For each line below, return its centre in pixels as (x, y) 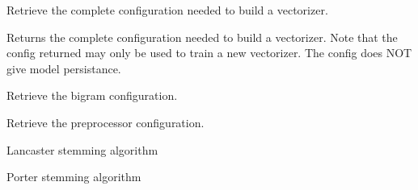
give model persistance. (64, 68)
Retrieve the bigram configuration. (92, 95)
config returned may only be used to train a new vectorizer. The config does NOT (209, 53)
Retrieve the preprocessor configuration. (106, 122)
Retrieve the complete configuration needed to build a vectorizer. (167, 10)
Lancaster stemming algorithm (82, 149)
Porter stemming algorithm (74, 177)
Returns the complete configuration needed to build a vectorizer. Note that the (202, 37)
